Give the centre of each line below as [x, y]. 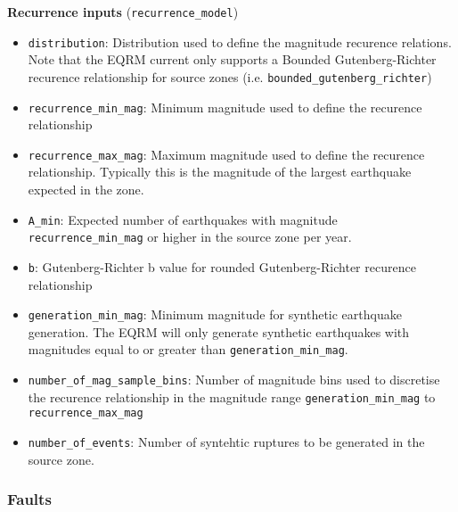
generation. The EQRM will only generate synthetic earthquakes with [219, 331]
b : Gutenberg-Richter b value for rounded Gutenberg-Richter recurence [222, 266]
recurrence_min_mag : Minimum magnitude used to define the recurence [225, 107]
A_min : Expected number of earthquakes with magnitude [183, 219]
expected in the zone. [86, 190]
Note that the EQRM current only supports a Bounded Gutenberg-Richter [232, 59]
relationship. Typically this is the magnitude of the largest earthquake [220, 172]
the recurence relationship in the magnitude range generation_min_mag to [232, 396]
